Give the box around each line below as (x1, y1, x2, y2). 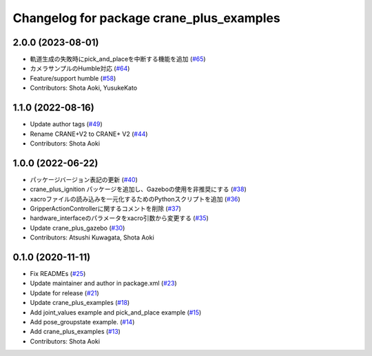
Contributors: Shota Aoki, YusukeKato (30, 83, 138, 92)
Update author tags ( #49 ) (30, 120, 103, 128)
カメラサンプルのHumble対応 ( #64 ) (30, 64, 130, 72)
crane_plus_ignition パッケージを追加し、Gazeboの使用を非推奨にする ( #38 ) (30, 185, 247, 193)
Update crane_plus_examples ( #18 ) (30, 299, 130, 307)
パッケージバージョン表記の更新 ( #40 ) (30, 175, 138, 184)
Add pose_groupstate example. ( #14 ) (30, 318, 135, 326)
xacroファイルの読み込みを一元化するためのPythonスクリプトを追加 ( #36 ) (30, 195, 240, 203)
